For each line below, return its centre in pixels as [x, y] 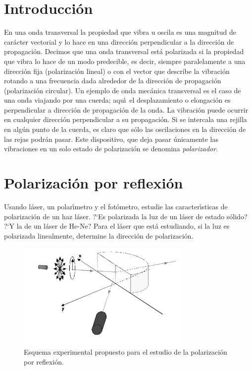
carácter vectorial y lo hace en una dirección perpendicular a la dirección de [119, 41]
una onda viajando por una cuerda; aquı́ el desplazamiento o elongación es [117, 100]
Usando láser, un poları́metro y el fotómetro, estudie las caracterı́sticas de [116, 206]
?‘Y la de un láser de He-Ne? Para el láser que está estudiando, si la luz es [117, 226]
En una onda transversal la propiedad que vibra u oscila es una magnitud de [120, 32]
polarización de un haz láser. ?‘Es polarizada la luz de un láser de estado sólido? [126, 216]
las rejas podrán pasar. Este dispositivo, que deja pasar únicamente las [111, 139]
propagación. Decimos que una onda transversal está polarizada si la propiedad [124, 51]
